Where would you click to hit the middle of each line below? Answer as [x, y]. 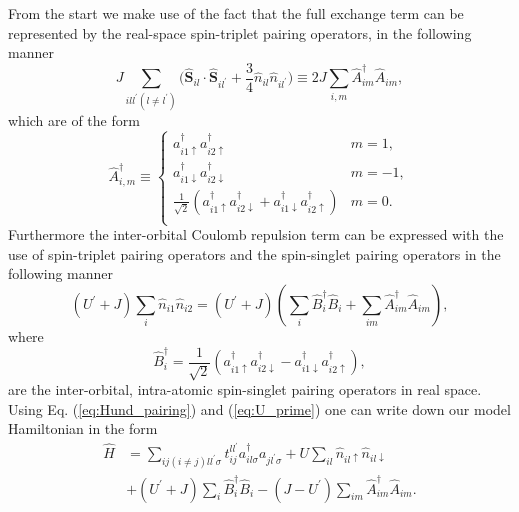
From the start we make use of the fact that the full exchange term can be [236, 13]
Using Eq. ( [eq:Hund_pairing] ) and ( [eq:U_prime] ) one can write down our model [259, 408]
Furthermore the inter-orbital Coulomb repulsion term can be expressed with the [256, 234]
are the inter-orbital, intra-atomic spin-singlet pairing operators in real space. [245, 389]
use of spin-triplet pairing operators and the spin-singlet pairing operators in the [254, 253]
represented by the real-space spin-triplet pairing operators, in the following [240, 32]
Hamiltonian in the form [83, 428]
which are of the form [74, 119]
